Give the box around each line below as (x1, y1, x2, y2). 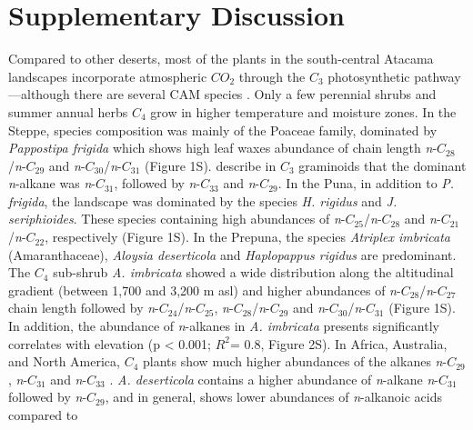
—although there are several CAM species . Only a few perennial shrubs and (8, 85, 437, 104)
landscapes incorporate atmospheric (8, 66, 207, 85)
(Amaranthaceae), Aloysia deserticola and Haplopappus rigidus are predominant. (8, 245, 457, 264)
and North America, (8, 352, 120, 371)
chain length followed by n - (8, 298, 159, 317)
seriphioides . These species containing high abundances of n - (8, 209, 346, 228)
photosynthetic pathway (327, 66, 461, 85)
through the (238, 66, 306, 85)
